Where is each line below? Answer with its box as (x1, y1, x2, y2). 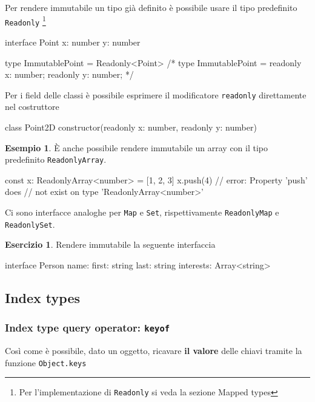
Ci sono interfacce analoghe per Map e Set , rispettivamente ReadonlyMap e (5, 205, 279, 218)
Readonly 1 (5, 13, 46, 27)
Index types (5, 288, 81, 307)
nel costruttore (5, 100, 59, 113)
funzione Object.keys (5, 356, 87, 369)
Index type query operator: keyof (5, 320, 170, 335)
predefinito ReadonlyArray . (5, 153, 107, 166)
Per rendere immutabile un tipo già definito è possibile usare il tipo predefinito (5, 1, 297, 13)
